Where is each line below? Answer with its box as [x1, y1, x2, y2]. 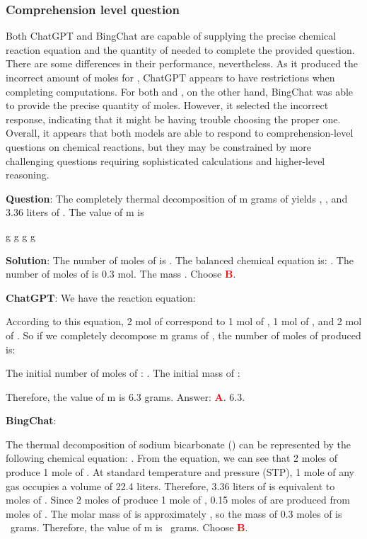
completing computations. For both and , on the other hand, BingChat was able [6, 84, 354, 98]
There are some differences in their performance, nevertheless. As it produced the [6, 56, 359, 71]
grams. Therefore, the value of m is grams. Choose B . [10, 520, 248, 535]
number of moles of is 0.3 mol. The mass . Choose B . [6, 266, 236, 281]
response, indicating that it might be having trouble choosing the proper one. [6, 111, 341, 126]
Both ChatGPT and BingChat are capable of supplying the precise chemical [6, 28, 337, 43]
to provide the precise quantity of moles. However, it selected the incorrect [6, 98, 329, 113]
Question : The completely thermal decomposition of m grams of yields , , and [6, 191, 348, 205]
